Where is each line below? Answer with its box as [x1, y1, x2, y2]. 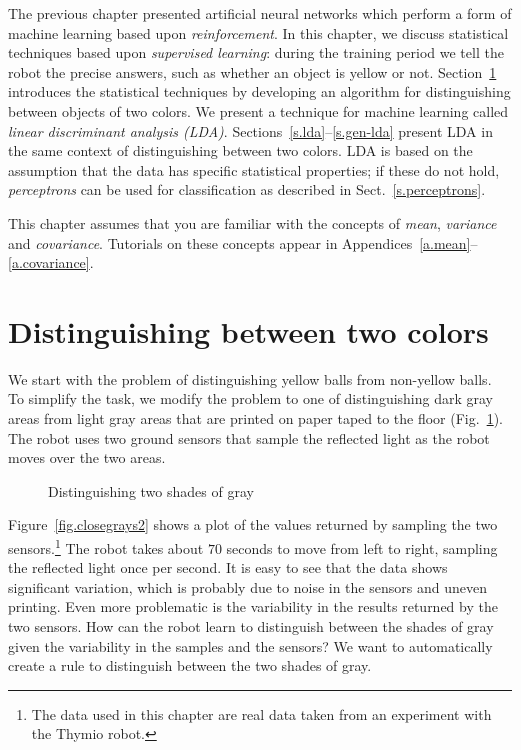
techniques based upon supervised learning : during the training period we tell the [8, 42, 504, 63]
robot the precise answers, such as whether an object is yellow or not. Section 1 [8, 61, 497, 82]
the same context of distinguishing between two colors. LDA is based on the [8, 140, 473, 161]
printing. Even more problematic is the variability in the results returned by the [8, 596, 498, 617]
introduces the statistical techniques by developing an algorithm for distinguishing [8, 81, 511, 102]
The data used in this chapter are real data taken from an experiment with [31, 703, 492, 724]
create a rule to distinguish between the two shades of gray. [8, 655, 372, 676]
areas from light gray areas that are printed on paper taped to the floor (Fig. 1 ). [8, 408, 503, 429]
